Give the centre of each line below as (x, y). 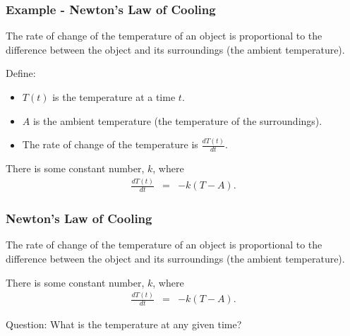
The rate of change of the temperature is (110, 144)
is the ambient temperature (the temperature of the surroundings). (177, 120)
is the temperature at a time (114, 97)
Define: (21, 73)
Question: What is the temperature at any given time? (124, 324)
